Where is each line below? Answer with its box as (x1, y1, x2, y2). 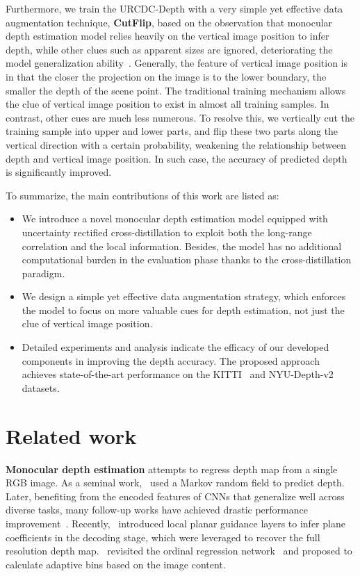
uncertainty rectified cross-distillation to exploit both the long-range (22, 224, 312, 239)
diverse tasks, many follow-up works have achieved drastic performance (6, 502, 308, 517)
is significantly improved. (6, 165, 112, 179)
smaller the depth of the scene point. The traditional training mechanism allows (6, 83, 346, 97)
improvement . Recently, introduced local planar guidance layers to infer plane (6, 516, 345, 530)
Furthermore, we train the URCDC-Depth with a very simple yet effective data (6, 1, 343, 15)
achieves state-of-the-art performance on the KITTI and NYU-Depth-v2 (22, 367, 334, 381)
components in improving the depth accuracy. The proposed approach (22, 353, 320, 368)
